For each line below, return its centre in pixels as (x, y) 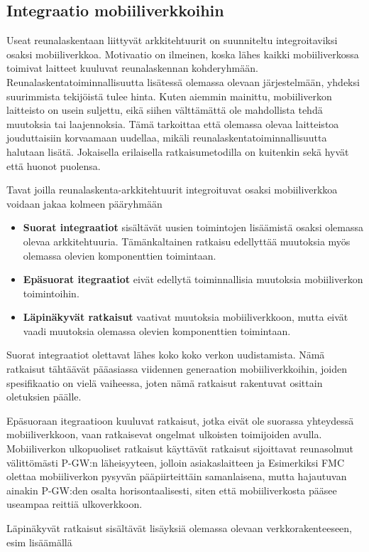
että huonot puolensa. (54, 165)
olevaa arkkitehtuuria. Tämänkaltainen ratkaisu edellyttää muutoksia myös (187, 241)
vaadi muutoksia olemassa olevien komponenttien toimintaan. (157, 330)
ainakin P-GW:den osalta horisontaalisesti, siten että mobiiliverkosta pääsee (172, 490)
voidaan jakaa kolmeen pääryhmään (84, 203)
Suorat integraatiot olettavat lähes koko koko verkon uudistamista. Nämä (166, 355)
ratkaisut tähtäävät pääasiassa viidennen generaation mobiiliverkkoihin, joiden (177, 369)
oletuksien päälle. (44, 397)
